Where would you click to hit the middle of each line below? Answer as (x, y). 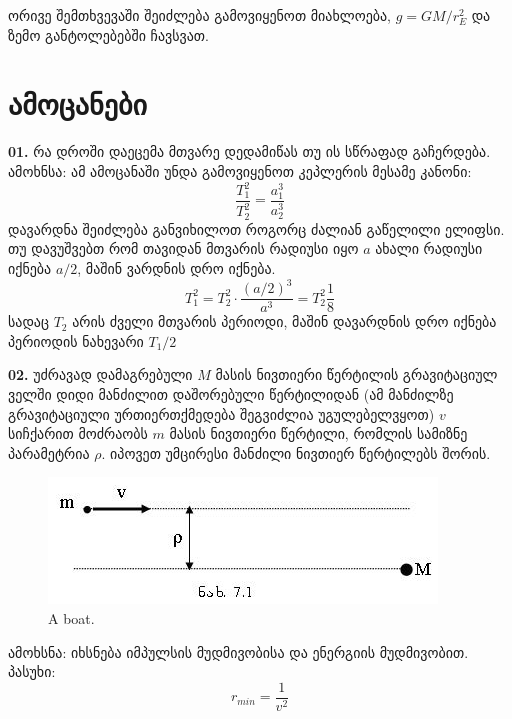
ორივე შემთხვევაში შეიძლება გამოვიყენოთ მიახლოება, (199, 15)
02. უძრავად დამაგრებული (100, 374)
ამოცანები (77, 103)
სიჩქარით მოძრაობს (78, 433)
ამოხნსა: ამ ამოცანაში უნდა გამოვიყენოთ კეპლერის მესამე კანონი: (240, 170)
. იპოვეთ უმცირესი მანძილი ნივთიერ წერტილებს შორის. (296, 452)
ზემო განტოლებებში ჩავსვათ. (108, 34)
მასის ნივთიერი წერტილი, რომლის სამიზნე (318, 433)
